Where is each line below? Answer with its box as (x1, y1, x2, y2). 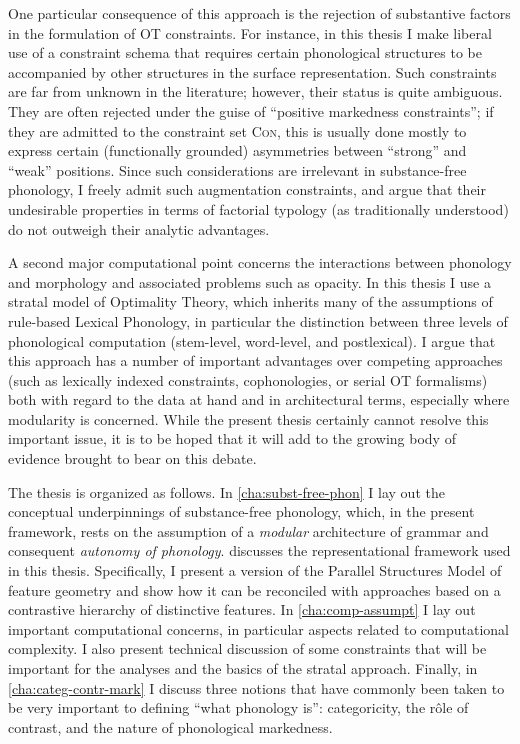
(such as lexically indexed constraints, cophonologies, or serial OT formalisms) (8, 369, 488, 390)
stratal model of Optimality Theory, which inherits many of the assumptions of (8, 291, 493, 312)
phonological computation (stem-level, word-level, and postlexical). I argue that (8, 330, 496, 351)
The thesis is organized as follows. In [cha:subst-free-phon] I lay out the (8, 481, 445, 502)
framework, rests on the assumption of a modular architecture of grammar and (8, 520, 489, 541)
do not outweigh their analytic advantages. (8, 218, 270, 239)
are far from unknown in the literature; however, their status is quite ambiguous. (8, 81, 503, 102)
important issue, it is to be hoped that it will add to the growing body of (8, 428, 456, 449)
